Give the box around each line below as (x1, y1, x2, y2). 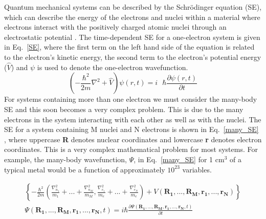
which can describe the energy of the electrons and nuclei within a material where (4, 11, 260, 22)
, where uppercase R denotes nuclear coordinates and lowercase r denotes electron (4, 134, 262, 144)
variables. (182, 164, 212, 174)
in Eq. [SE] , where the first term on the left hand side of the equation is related (4, 41, 255, 52)
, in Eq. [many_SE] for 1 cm (134, 154, 225, 164)
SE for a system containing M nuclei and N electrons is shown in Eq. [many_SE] (4, 124, 259, 135)
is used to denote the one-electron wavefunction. (37, 61, 188, 72)
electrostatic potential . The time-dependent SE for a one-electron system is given (4, 31, 260, 42)
